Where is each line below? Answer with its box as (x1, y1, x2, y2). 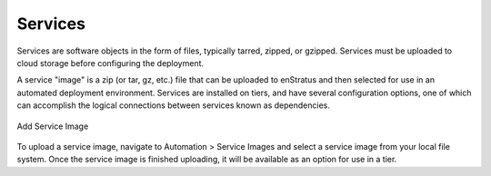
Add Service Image (16, 121, 89, 132)
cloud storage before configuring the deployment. (16, 57, 205, 68)
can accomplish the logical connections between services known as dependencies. (16, 100, 331, 111)
